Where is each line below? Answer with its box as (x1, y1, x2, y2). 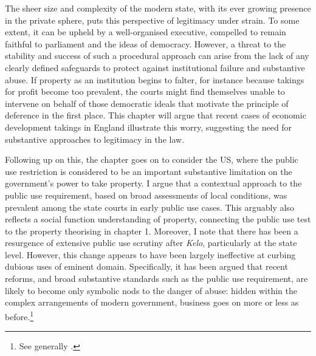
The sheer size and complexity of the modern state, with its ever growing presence (5, 2, 311, 14)
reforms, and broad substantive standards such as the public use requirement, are (5, 272, 308, 285)
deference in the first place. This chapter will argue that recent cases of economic (5, 109, 306, 122)
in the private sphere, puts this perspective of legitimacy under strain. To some (5, 13, 300, 26)
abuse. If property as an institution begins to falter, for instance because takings (5, 73, 304, 86)
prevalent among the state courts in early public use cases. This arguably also (5, 200, 294, 213)
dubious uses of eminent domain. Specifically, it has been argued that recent (5, 260, 288, 273)
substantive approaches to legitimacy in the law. (5, 132, 185, 145)
